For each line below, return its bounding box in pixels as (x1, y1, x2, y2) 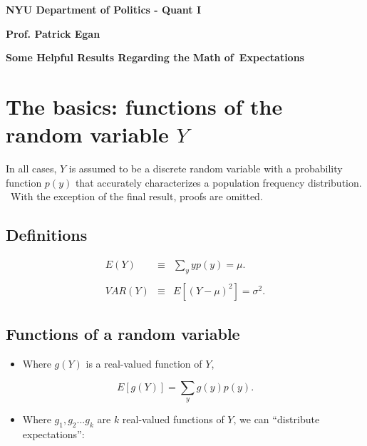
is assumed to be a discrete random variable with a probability (68, 161, 343, 176)
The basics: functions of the (6, 91, 283, 120)
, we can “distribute (233, 412, 320, 427)
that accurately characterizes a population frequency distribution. (75, 175, 362, 190)
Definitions (6, 224, 88, 246)
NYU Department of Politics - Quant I (6, 2, 202, 16)
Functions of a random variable (6, 323, 240, 345)
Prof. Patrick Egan (6, 26, 100, 41)
